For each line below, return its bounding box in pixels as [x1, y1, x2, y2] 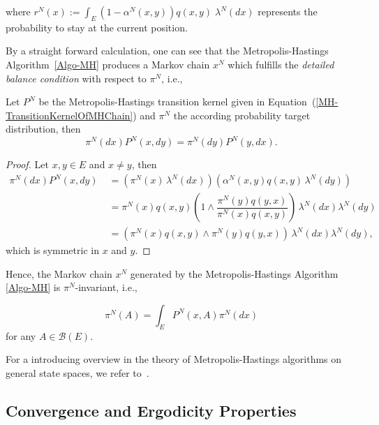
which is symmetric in [6, 243, 99, 258]
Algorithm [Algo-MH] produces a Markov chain [6, 57, 210, 71]
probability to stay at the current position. [6, 20, 188, 34]
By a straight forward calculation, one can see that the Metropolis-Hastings [6, 43, 329, 58]
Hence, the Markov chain [6, 266, 112, 281]
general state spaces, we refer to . [6, 365, 149, 380]
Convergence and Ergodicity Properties [6, 399, 297, 421]
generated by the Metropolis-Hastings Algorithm [130, 266, 339, 281]
